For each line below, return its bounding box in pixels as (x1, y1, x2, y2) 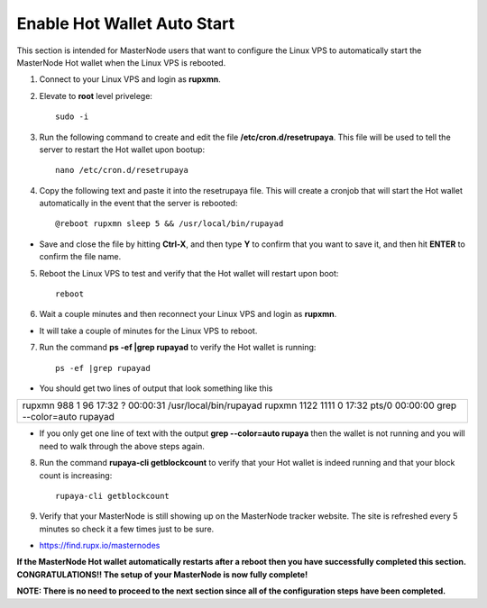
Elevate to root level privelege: (39, 90, 153, 101)
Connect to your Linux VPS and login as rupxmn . (39, 74, 221, 85)
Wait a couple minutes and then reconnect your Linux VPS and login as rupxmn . (39, 309, 337, 320)
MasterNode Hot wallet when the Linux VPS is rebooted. (16, 57, 226, 68)
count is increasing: (39, 469, 113, 481)
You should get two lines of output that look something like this (39, 383, 273, 394)
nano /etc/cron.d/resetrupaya (55, 165, 189, 176)
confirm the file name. (39, 251, 122, 262)
